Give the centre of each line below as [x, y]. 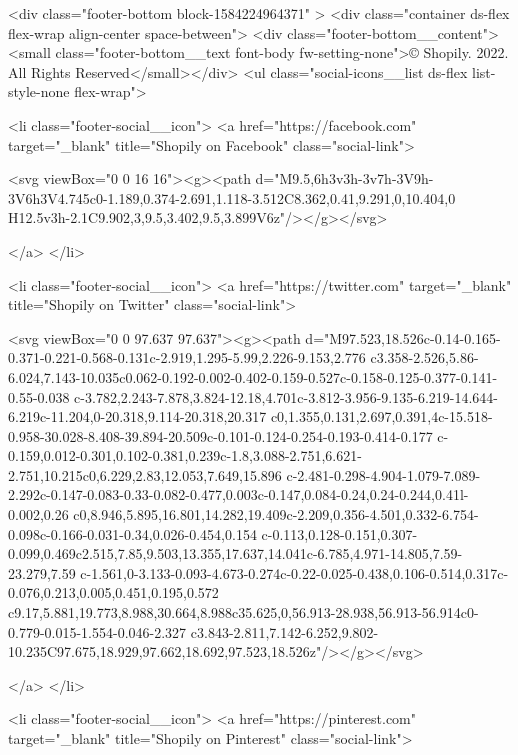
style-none [39, 91]
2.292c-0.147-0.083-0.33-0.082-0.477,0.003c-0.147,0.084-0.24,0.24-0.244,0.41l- [238, 494]
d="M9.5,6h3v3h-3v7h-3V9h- [344, 178]
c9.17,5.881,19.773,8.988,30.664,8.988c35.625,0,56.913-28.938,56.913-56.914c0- [243, 612]
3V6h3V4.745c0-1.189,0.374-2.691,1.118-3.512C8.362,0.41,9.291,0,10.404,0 [232, 197]
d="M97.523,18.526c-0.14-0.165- [403, 337]
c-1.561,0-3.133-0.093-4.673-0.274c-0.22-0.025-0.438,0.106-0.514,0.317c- [294, 572]
